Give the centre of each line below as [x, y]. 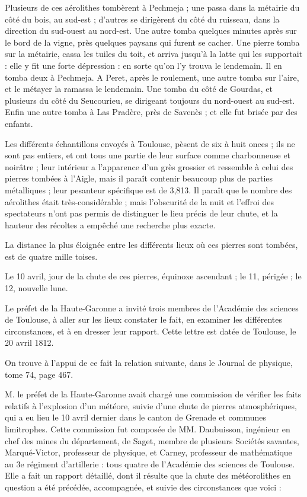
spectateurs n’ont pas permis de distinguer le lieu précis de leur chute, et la [141, 213]
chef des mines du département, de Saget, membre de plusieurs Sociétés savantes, [152, 440]
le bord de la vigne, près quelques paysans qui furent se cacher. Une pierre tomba [152, 42]
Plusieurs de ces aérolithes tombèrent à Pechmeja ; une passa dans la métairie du [152, 7]
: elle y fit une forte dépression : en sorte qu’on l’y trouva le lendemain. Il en [143, 65]
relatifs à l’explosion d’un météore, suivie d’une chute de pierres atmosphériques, [151, 405]
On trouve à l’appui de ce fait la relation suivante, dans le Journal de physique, [149, 363]
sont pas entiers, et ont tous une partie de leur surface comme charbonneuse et [148, 155]
